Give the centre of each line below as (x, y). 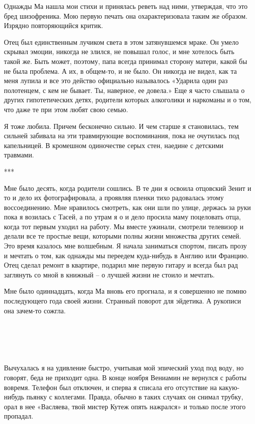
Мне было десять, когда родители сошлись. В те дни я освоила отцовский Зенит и (128, 188)
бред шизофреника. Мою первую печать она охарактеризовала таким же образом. (126, 15)
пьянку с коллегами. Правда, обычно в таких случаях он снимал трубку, (135, 397)
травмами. (19, 155)
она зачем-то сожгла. (35, 310)
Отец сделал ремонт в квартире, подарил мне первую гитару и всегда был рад (121, 265)
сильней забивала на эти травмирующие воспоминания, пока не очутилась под (122, 136)
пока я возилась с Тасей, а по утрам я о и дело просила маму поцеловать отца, (123, 217)
